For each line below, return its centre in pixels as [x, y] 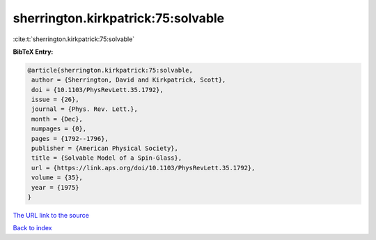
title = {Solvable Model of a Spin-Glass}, [107, 158]
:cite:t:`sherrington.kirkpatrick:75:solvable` [74, 39]
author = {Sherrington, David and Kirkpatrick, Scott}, [129, 80]
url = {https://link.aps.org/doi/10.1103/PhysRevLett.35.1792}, [143, 168]
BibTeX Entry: [33, 52]
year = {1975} [55, 187]
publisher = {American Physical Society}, [105, 149]
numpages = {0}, [59, 129]
